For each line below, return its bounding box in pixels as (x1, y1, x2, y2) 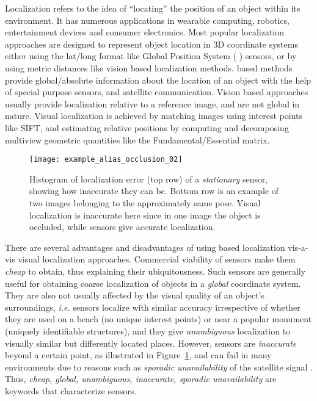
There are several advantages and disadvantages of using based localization (5, 240, 285, 253)
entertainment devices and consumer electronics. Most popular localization (5, 26, 285, 38)
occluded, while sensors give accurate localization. (29, 220, 216, 233)
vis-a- (288, 240, 308, 253)
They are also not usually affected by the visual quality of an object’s (5, 289, 265, 302)
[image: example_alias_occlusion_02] (29, 155, 183, 164)
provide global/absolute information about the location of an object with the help (5, 73, 312, 86)
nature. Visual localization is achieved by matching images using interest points (5, 109, 303, 122)
